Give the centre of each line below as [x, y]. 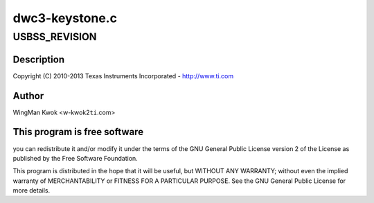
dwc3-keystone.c [65, 18]
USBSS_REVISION [55, 37]
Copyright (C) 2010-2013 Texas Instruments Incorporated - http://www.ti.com [123, 76]
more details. [32, 191]
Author [28, 96]
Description [39, 59]
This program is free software [78, 132]
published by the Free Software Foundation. [75, 158]
